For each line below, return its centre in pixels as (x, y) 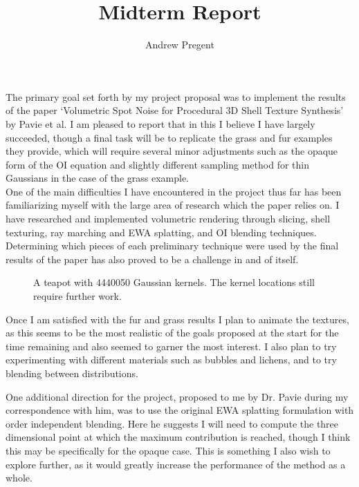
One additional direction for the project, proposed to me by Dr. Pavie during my (177, 396)
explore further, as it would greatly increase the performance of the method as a (176, 464)
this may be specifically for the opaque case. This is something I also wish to (168, 450)
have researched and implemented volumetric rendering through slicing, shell (168, 219)
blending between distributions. (72, 373)
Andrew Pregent (180, 45)
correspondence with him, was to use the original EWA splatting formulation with (180, 410)
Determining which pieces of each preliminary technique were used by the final (172, 246)
